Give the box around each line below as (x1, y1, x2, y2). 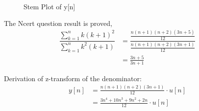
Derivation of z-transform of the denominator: (4, 73, 142, 83)
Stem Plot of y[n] (24, 1, 75, 11)
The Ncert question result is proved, (4, 18, 112, 28)
